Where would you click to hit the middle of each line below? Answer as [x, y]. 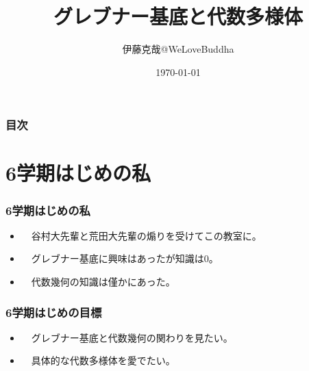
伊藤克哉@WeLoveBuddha [178, 49]
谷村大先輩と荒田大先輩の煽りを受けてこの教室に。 [146, 235]
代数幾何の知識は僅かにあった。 [103, 282]
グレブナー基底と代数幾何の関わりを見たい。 [132, 337]
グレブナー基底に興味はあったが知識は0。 [125, 258]
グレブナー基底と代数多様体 [178, 16]
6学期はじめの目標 [54, 312]
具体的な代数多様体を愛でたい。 [103, 360]
